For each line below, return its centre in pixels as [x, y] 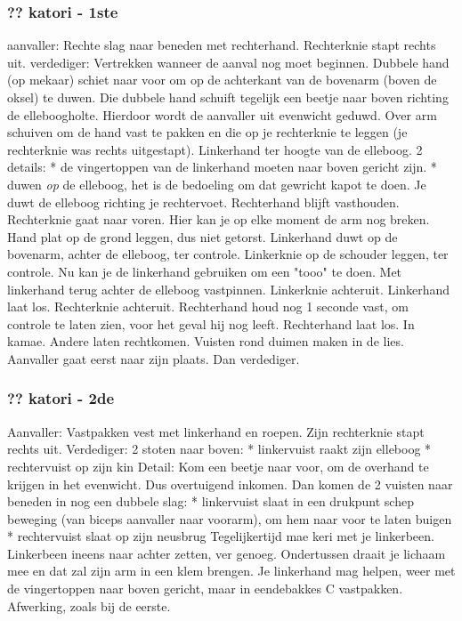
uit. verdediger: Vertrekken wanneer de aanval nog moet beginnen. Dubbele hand [228, 62]
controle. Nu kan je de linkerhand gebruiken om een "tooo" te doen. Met [205, 271]
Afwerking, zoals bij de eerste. [89, 605]
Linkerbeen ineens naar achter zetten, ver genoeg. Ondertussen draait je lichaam [227, 553]
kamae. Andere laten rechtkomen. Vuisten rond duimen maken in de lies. [206, 341]
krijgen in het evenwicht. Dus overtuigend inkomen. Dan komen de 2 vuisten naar [230, 484]
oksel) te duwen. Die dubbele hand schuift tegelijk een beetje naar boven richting [228, 97]
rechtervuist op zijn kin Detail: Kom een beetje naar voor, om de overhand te [218, 466]
